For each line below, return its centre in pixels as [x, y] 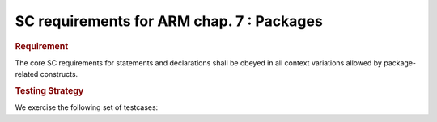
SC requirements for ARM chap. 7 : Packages [169, 21]
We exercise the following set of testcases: [87, 107]
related [27, 74]
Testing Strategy [49, 90]
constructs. [59, 74]
